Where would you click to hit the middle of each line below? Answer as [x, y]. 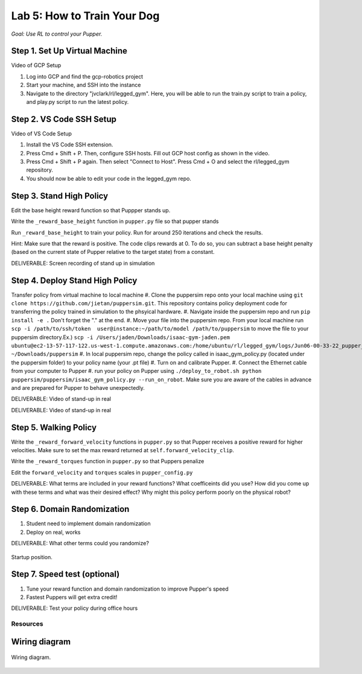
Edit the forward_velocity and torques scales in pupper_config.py [102, 472]
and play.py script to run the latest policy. [78, 102]
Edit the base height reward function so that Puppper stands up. [91, 210]
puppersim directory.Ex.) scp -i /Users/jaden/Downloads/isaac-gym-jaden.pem [121, 337]
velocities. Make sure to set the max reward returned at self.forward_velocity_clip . [123, 450]
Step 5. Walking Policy [54, 427]
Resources [27, 624]
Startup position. [32, 557]
